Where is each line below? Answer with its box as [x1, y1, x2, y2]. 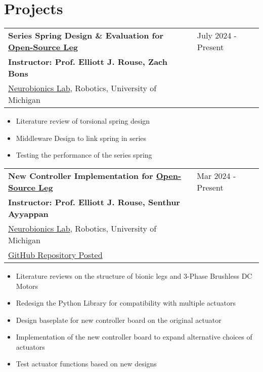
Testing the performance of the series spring [16, 150, 152, 160]
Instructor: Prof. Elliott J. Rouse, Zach [8, 56, 167, 68]
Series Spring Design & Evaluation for [8, 29, 163, 42]
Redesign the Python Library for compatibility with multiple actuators [16, 297, 236, 308]
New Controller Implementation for [8, 169, 153, 181]
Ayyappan [8, 207, 49, 219]
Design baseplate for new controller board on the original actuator [16, 314, 222, 325]
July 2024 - [197, 29, 237, 42]
